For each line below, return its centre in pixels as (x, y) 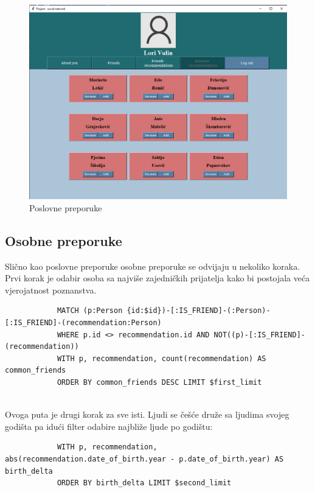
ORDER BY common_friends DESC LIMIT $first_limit (159, 382)
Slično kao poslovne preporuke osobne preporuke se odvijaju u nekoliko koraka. (153, 266)
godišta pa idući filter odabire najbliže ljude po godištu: (109, 426)
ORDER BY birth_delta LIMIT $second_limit (144, 483)
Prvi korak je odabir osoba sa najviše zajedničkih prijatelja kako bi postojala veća (157, 278)
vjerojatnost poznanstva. (51, 290)
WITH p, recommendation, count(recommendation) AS (161, 358)
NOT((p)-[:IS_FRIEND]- (259, 335)
